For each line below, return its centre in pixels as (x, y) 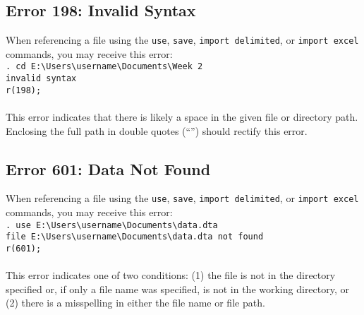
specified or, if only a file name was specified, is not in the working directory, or (178, 289)
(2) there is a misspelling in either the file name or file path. (135, 303)
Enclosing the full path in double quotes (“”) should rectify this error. (157, 130)
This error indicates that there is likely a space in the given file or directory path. (182, 117)
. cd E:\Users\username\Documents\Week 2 (104, 67)
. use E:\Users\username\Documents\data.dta (112, 225)
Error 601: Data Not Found (108, 168)
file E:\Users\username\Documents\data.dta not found (135, 237)
